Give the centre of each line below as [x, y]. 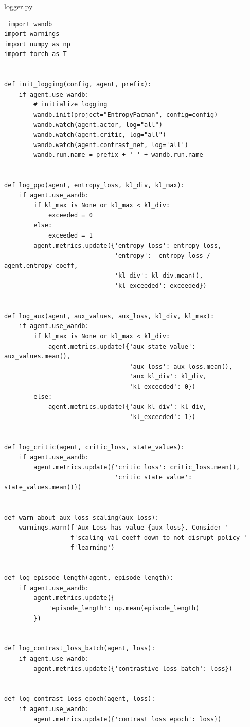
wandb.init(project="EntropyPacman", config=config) [126, 114]
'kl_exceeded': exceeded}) [160, 286]
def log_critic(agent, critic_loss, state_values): [94, 447]
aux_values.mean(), [37, 357]
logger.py [19, 6]
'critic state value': [153, 477]
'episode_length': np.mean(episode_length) [124, 608]
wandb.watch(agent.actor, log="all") [98, 125]
